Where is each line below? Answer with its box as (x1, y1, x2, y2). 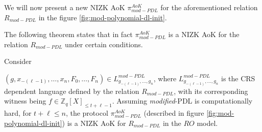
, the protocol (65, 108, 108, 118)
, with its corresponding (174, 85, 248, 96)
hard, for (4, 108, 32, 118)
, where (153, 73, 177, 83)
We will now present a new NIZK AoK (4, 2, 125, 12)
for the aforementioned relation (160, 2, 258, 12)
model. (197, 117, 218, 128)
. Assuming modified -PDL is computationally (112, 95, 253, 106)
